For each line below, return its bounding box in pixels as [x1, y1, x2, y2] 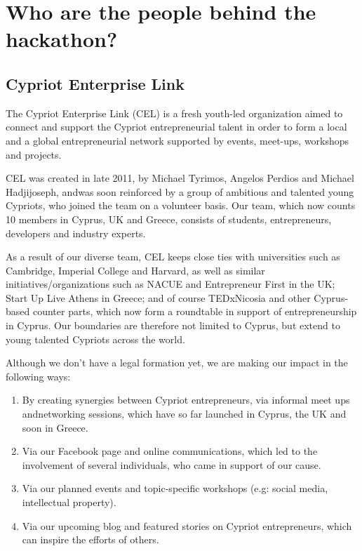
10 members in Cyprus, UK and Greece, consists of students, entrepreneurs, [6, 211, 332, 226]
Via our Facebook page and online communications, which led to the [22, 444, 318, 458]
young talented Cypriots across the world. [6, 331, 185, 346]
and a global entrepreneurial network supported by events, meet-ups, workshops [6, 133, 349, 147]
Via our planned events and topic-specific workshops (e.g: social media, [22, 481, 328, 496]
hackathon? [6, 25, 118, 53]
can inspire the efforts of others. [22, 532, 159, 547]
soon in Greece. [22, 420, 88, 434]
